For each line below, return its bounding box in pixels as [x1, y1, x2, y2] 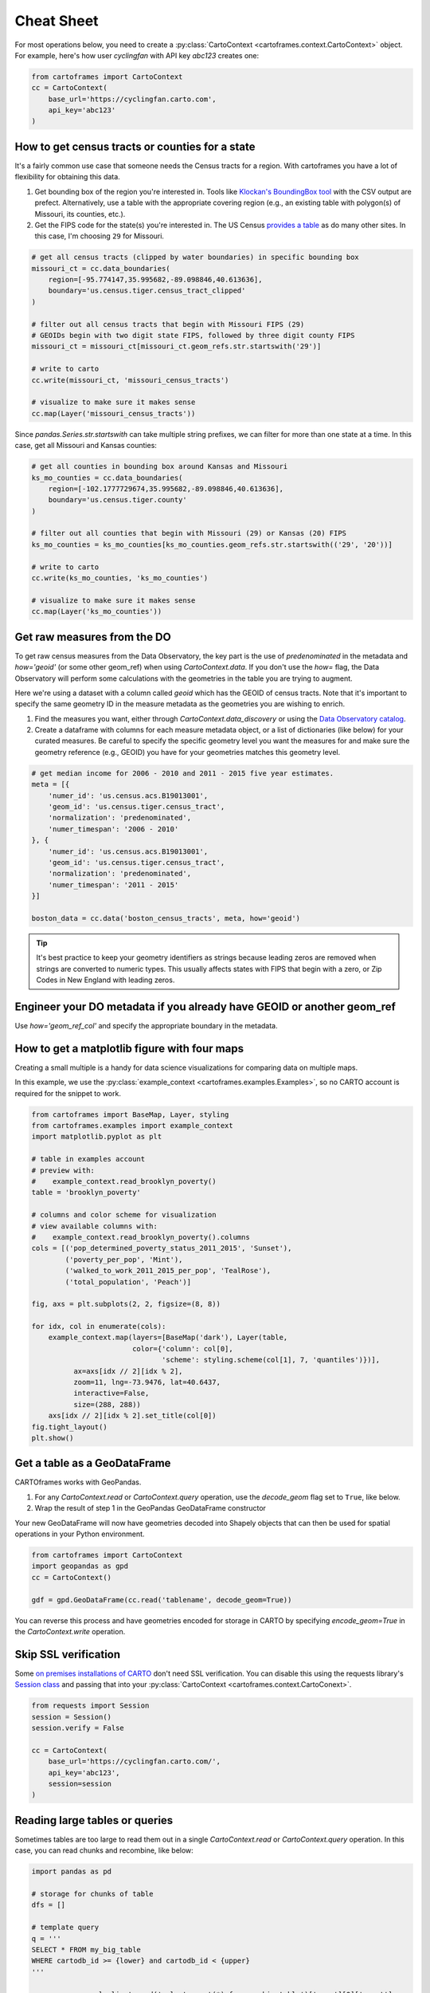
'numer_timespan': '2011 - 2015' [48, 880, 179, 889]
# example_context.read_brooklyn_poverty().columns [31, 1232, 250, 1241]
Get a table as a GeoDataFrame [14, 1456, 171, 1470]
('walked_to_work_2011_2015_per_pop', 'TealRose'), [64, 1266, 272, 1276]
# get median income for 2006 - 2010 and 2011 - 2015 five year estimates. [31, 769, 334, 777]
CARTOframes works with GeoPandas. [14, 1477, 142, 1487]
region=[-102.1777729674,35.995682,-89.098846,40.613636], [48, 484, 284, 493]
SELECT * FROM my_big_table [31, 1945, 141, 1954]
